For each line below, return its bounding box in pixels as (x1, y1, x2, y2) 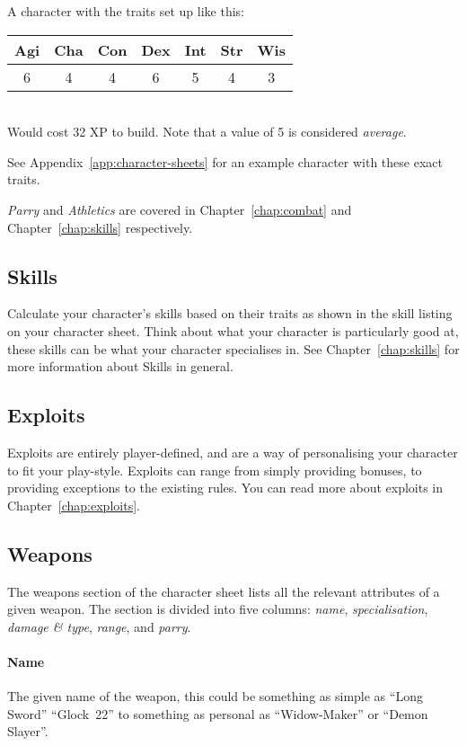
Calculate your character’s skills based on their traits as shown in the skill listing (7, 304, 453, 323)
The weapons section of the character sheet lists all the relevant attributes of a (7, 582, 440, 600)
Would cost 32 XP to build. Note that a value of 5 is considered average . (7, 122, 407, 141)
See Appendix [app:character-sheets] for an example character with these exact (7, 152, 443, 171)
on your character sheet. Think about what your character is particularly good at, (7, 321, 459, 340)
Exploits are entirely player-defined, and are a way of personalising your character (7, 442, 458, 461)
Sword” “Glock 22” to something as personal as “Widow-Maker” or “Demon (7, 704, 428, 723)
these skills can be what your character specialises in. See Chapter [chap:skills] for (7, 339, 460, 358)
